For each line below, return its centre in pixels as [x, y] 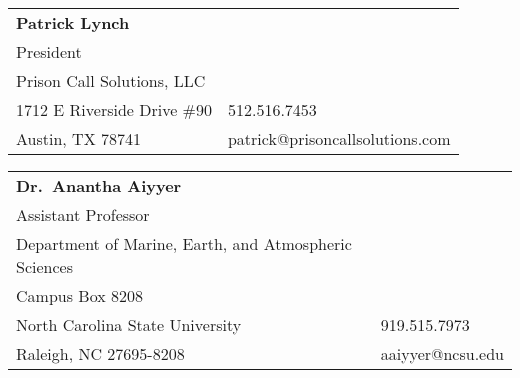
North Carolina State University [129, 324]
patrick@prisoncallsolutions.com [339, 138]
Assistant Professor [83, 214]
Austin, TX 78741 [78, 138]
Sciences [44, 266]
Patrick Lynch [73, 22]
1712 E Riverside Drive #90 [114, 109]
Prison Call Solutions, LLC [111, 80]
